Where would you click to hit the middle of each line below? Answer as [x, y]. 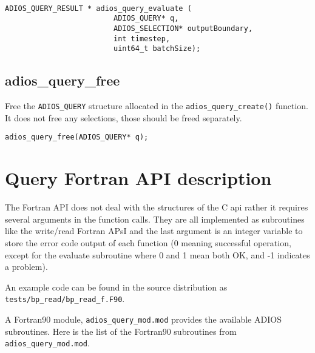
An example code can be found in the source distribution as [116, 287]
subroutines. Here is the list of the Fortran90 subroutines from [121, 331]
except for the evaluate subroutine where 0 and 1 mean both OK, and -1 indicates [157, 254]
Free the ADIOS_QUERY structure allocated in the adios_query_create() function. [157, 106]
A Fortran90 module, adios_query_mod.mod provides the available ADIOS [143, 319]
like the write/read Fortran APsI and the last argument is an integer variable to [154, 231]
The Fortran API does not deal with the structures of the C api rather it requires [157, 207]
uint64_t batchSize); [157, 49]
